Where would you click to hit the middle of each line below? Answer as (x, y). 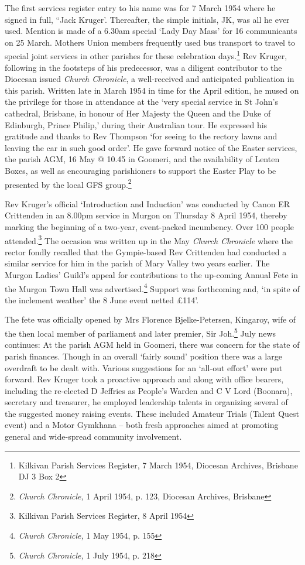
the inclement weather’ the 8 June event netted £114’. (102, 299)
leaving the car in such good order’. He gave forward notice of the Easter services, (151, 147)
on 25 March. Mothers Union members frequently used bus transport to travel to (150, 42)
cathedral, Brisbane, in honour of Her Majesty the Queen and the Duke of (138, 113)
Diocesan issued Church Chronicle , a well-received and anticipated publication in (150, 79)
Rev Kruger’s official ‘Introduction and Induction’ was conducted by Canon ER (148, 203)
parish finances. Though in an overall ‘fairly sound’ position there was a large (143, 356)
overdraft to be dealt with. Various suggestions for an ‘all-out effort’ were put (144, 367)
